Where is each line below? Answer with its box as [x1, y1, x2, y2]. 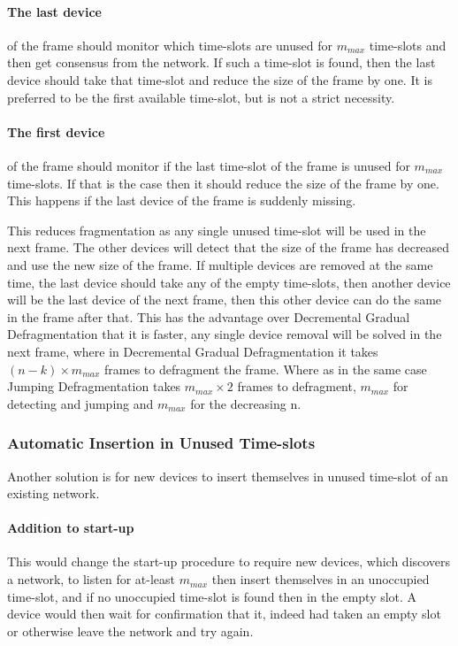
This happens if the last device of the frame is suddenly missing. [7, 191, 356, 210]
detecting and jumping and [7, 394, 154, 412]
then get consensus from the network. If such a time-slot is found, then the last [7, 53, 436, 72]
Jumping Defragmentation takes [7, 377, 181, 396]
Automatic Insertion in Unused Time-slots [7, 432, 316, 454]
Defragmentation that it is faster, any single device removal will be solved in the [7, 325, 442, 343]
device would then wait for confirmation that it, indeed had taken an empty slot [7, 604, 441, 623]
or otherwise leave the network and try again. [7, 621, 254, 640]
